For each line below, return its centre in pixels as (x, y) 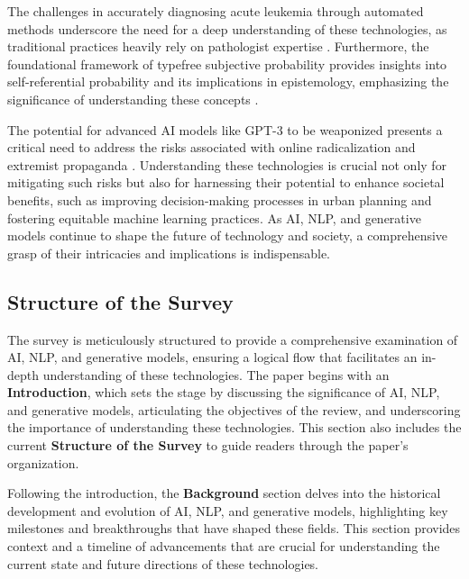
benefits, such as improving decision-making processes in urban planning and (220, 199)
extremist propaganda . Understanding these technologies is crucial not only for (227, 164)
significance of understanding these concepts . (133, 99)
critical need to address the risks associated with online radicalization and (212, 147)
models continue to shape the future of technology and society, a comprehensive (228, 235)
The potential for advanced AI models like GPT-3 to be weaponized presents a (225, 129)
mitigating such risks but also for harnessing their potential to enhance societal (226, 182)
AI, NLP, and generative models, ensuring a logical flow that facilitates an (212, 357)
